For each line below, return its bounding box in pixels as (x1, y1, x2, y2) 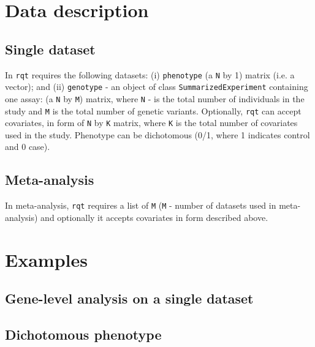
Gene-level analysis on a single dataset (5, 289, 254, 308)
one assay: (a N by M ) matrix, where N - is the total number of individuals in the (5, 92, 305, 105)
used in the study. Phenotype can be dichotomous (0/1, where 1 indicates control (5, 128, 310, 141)
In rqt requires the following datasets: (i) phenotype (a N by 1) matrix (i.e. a (5, 68, 295, 81)
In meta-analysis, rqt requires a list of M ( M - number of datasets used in (5, 199, 276, 212)
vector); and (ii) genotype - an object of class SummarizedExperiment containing (5, 80, 308, 93)
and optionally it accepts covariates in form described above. (40, 211, 268, 223)
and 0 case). (5, 140, 50, 153)
